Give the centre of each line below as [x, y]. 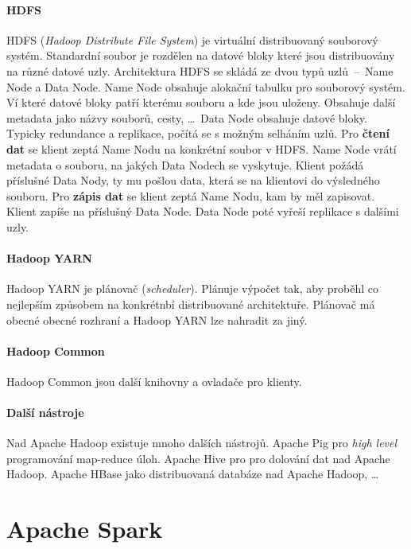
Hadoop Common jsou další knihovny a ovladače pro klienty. [154, 381]
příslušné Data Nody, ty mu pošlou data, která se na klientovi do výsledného [193, 180]
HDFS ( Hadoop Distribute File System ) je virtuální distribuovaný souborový [192, 39]
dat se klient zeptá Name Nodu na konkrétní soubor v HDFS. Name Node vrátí [202, 148]
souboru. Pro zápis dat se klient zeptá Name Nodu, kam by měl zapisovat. [191, 195]
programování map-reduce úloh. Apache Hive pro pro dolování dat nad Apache [198, 458]
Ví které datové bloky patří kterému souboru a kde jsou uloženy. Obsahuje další [201, 102]
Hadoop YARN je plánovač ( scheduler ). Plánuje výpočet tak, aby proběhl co [192, 288]
